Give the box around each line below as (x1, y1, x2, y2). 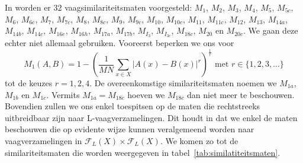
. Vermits (46, 88, 80, 100)
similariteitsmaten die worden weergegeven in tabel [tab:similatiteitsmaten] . (5, 146, 281, 158)
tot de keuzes (5, 77, 53, 89)
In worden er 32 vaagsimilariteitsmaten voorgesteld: (5, 1, 192, 13)
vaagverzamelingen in (5, 134, 82, 146)
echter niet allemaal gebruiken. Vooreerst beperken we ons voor (5, 37, 234, 49)
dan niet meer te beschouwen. (187, 88, 295, 100)
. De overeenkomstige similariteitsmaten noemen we (89, 77, 277, 89)
